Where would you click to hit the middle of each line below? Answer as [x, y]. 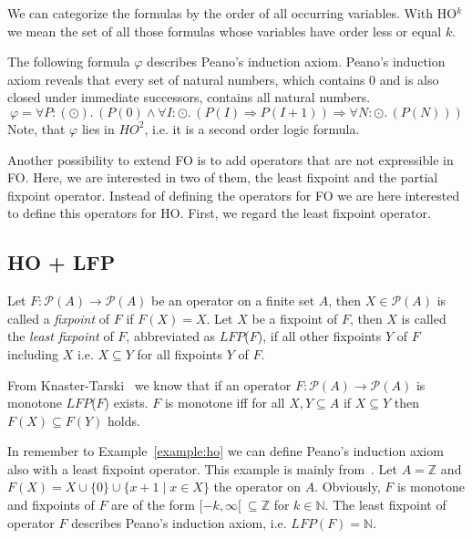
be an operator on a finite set [233, 301]
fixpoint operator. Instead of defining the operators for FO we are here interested [234, 195]
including [33, 353]
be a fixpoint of [295, 318]
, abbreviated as [171, 336]
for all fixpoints [180, 353]
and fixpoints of [51, 505]
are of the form [153, 505]
